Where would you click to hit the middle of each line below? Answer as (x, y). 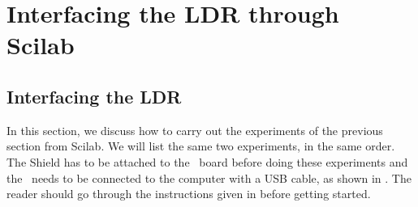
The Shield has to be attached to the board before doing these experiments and (207, 161)
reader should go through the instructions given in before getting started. (189, 194)
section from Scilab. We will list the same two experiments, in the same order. (201, 146)
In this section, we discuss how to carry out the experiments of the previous (195, 130)
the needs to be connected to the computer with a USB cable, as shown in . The (209, 177)
